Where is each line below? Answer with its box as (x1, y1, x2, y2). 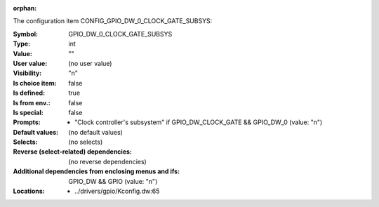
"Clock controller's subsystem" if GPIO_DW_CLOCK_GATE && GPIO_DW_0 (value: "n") (74, 118, 323, 126)
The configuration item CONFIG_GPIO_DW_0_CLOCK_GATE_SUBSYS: (13, 17, 213, 25)
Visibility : (13, 69, 42, 77)
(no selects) (68, 138, 103, 147)
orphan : (13, 4, 37, 12)
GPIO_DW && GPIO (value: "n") (68, 177, 158, 185)
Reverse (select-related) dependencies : (13, 147, 133, 156)
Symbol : (13, 29, 39, 38)
